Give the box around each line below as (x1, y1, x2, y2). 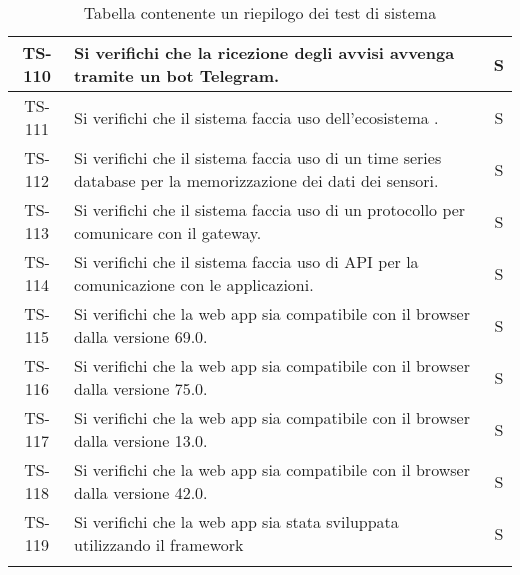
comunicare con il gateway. (74, 221, 262, 244)
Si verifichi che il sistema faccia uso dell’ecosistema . (74, 105, 439, 129)
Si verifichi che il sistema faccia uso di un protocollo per (74, 198, 466, 221)
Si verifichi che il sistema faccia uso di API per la (74, 250, 419, 273)
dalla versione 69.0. (74, 325, 208, 348)
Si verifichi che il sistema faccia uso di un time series (74, 146, 442, 169)
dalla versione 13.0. (74, 429, 208, 452)
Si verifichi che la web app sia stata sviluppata (74, 510, 399, 533)
